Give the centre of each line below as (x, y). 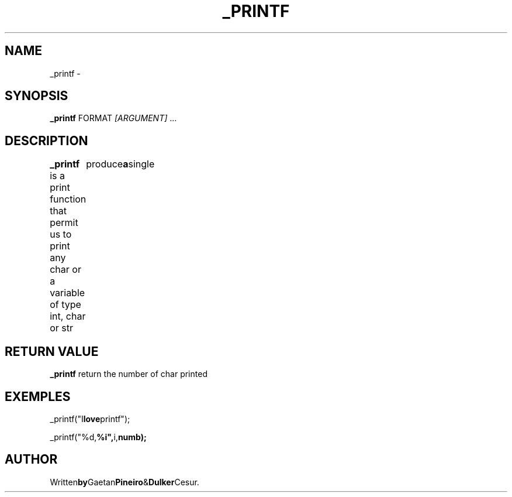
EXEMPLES (38, 396)
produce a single (120, 164)
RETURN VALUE (52, 351)
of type (65, 305)
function (68, 199)
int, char (68, 316)
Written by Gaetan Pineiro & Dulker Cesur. (124, 482)
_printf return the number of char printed (129, 374)
